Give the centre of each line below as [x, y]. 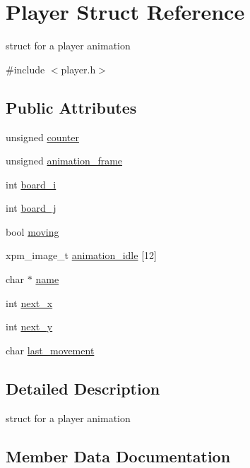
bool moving [32, 231]
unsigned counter [42, 137]
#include [25, 69]
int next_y [29, 326]
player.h [78, 69]
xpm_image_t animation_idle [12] [81, 255]
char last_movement [50, 350]
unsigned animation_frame [64, 161]
